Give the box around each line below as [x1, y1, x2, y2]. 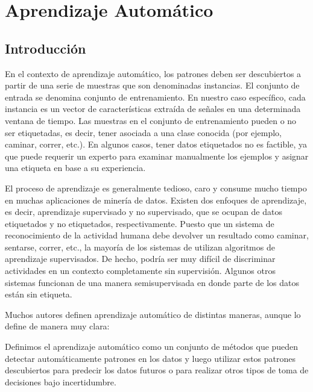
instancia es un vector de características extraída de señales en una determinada [5, 102, 301, 115]
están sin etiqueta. [5, 288, 72, 300]
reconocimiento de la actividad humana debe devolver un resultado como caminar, [5, 229, 309, 241]
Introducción [5, 39, 86, 57]
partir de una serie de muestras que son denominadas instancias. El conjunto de [5, 79, 300, 92]
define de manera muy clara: [5, 320, 110, 332]
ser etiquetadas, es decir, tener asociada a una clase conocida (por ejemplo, [5, 126, 282, 138]
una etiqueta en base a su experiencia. [5, 161, 146, 174]
